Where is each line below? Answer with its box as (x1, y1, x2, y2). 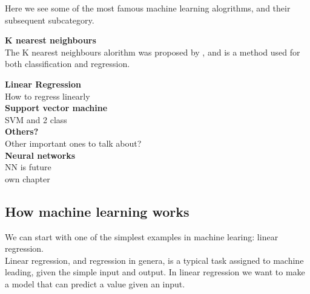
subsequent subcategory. (5, 13, 94, 26)
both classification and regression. (5, 57, 130, 70)
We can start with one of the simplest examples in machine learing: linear (5, 230, 279, 243)
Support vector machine (5, 101, 108, 114)
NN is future (5, 161, 51, 173)
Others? (5, 125, 39, 138)
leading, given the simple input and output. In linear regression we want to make (5, 266, 305, 278)
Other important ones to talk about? (5, 136, 142, 149)
